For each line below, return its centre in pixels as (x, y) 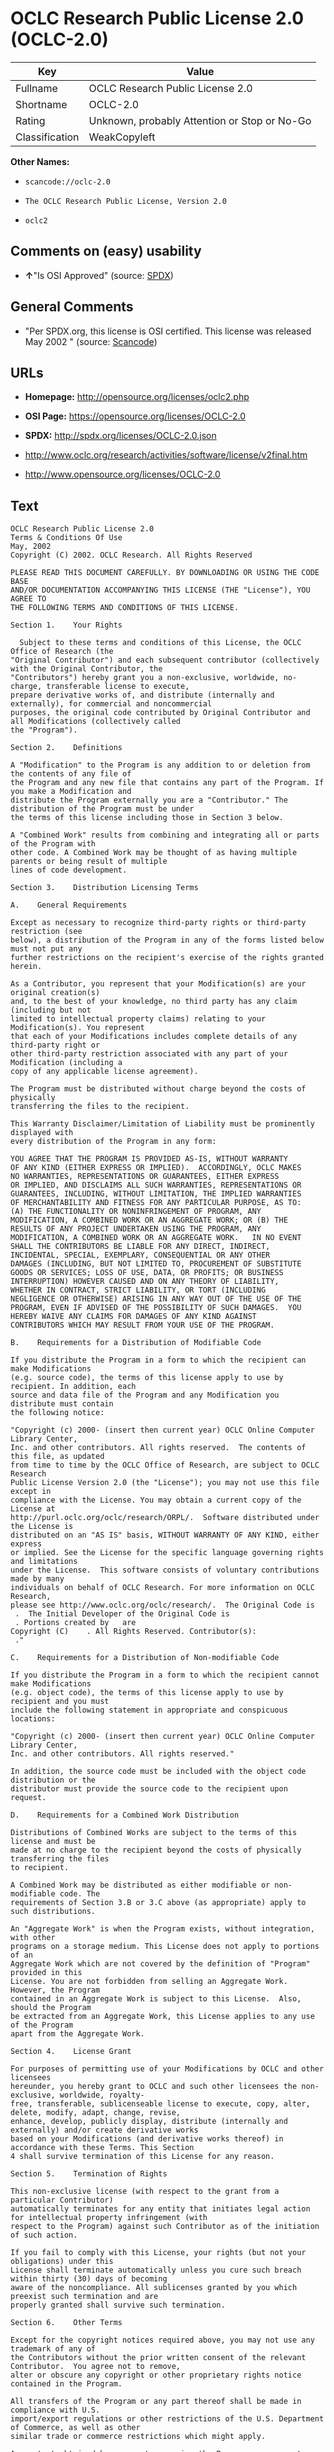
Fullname (36, 88)
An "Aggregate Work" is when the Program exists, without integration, (162, 1929)
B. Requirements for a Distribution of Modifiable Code (136, 1343)
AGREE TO (28, 599)
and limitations (44, 1562)
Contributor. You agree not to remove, (96, 2367)
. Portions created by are (75, 1623)
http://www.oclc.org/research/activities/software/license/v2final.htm (166, 455)
